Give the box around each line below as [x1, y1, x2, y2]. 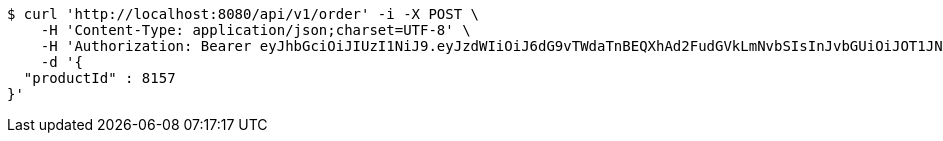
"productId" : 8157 [23, 70, 176, 86]
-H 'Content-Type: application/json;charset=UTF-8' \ [40, 22, 471, 38]
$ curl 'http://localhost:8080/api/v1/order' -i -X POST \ [7, 6, 480, 22]
